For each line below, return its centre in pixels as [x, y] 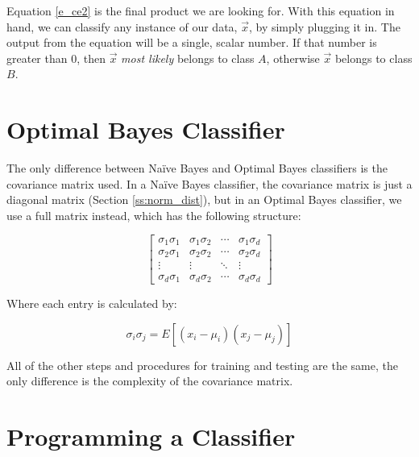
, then [91, 58]
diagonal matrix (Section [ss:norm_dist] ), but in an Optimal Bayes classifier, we [204, 199]
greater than [37, 58]
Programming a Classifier [151, 436]
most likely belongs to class [188, 58]
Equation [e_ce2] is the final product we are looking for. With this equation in [201, 10]
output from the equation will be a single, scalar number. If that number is [192, 42]
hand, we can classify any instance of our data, [122, 26]
